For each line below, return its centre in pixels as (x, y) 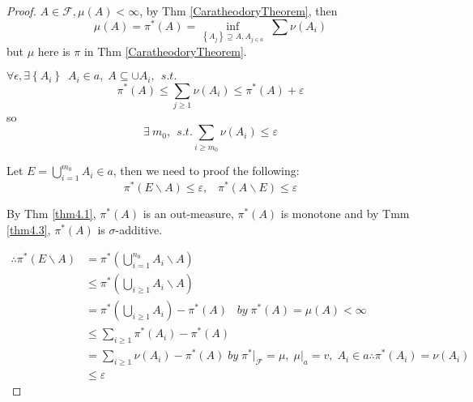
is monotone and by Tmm (345, 214)
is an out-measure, (188, 214)
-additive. (139, 229)
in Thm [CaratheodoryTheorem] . (165, 51)
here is (54, 51)
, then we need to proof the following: (206, 171)
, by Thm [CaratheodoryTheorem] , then (239, 11)
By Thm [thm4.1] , (51, 214)
